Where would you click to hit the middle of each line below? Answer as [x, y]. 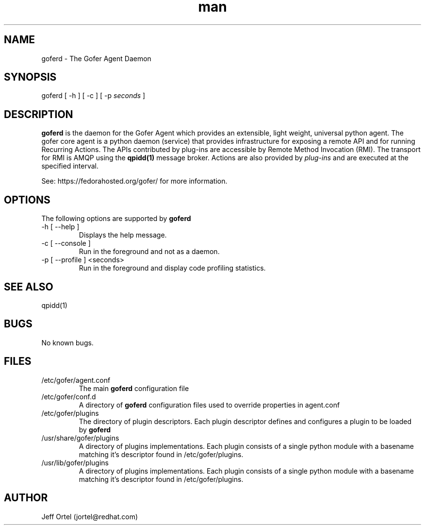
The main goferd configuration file [134, 388]
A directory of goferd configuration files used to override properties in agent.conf [209, 405]
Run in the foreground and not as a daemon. [149, 252]
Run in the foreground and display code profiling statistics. [172, 268]
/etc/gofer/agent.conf [76, 380]
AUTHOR [26, 498]
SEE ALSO [29, 287]
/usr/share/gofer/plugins [80, 438]
